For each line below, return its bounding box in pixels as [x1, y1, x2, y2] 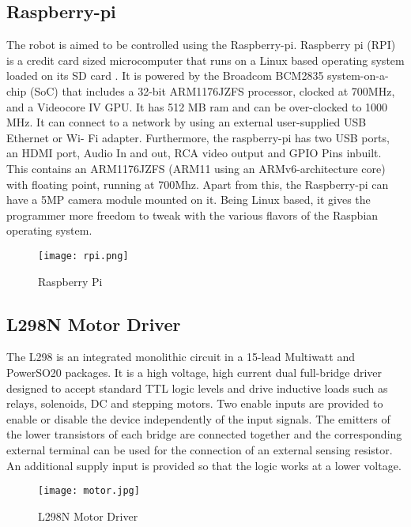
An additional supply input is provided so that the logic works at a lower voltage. [6, 457, 402, 473]
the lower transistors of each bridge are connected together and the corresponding [6, 426, 402, 442]
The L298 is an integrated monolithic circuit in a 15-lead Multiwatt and [6, 348, 355, 365]
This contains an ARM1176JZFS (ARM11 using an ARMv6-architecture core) [6, 160, 386, 176]
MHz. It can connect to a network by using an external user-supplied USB [6, 114, 367, 130]
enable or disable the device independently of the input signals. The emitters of [6, 410, 390, 427]
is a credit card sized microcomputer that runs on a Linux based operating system [6, 51, 405, 68]
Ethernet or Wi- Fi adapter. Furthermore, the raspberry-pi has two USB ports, [6, 129, 390, 145]
